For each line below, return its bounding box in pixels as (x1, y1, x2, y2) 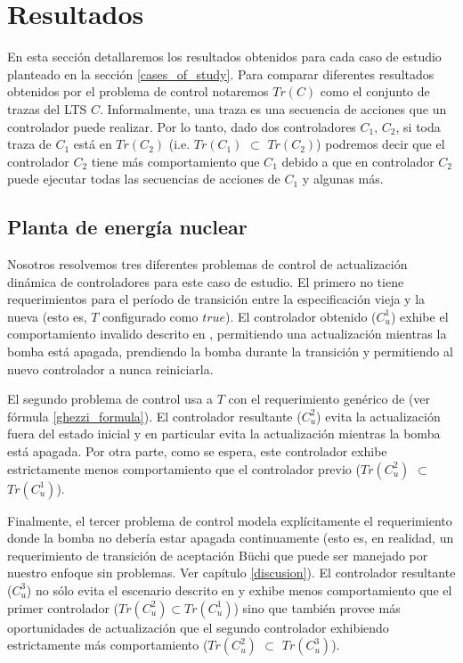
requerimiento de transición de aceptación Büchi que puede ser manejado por (7, 545, 428, 564)
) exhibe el (390, 307, 449, 325)
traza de (7, 135, 52, 153)
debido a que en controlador (281, 151, 435, 170)
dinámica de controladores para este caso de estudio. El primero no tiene (7, 272, 404, 291)
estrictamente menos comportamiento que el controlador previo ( (7, 459, 361, 478)
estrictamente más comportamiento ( (7, 635, 208, 654)
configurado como (102, 307, 199, 325)
